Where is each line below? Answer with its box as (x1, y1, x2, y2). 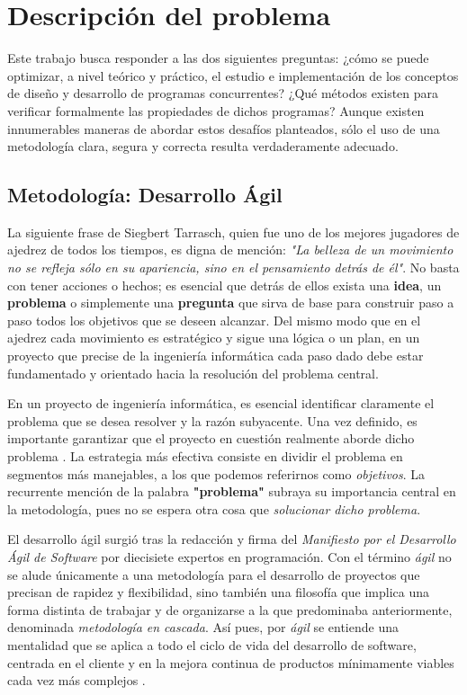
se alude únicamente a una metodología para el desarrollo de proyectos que (7, 565, 420, 584)
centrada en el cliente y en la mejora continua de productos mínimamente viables (7, 653, 454, 672)
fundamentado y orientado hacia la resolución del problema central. (7, 363, 379, 382)
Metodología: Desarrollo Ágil (7, 181, 283, 209)
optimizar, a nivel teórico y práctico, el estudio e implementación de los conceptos (7, 66, 459, 85)
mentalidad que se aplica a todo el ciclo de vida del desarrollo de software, (7, 635, 417, 654)
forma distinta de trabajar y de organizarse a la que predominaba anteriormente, (7, 600, 453, 619)
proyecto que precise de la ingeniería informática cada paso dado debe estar (7, 346, 424, 365)
